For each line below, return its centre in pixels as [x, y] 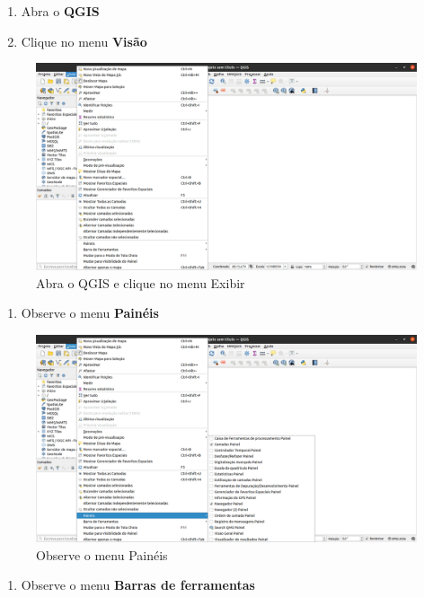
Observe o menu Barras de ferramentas [138, 585]
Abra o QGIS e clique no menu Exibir [141, 282]
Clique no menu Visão [84, 41]
